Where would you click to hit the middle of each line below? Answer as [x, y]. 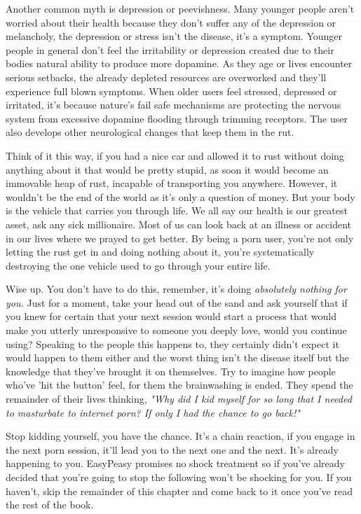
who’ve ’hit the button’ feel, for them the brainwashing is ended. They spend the [179, 385]
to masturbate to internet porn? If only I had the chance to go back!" [153, 412]
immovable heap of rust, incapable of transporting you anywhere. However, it [172, 183]
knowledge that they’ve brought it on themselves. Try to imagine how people [171, 371]
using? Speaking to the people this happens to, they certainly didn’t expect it [172, 343]
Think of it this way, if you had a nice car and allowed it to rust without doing [175, 155]
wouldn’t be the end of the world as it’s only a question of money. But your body [180, 196]
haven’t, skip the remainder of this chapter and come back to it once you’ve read [179, 491]
